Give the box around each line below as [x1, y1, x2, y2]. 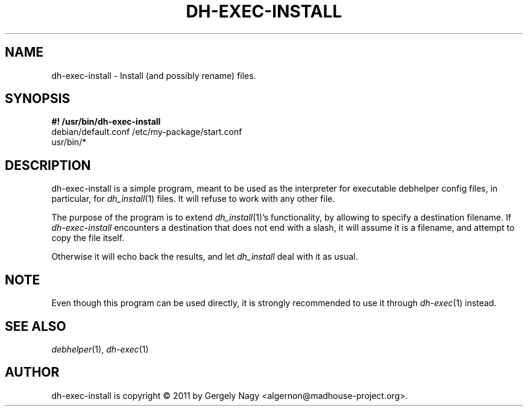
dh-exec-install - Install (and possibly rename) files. [51, 70, 256, 81]
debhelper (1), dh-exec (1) [51, 344, 149, 354]
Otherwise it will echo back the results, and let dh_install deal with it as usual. [51, 251, 358, 262]
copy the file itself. [51, 233, 125, 243]
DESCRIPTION [5, 157, 91, 173]
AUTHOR [5, 365, 60, 380]
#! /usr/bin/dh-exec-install [51, 116, 161, 127]
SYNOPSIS [5, 91, 71, 107]
